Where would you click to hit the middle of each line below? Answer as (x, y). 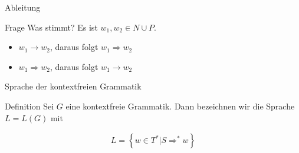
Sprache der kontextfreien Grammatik (73, 86)
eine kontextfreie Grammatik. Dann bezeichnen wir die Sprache (180, 106)
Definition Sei (29, 106)
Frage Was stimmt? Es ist (51, 27)
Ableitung (23, 7)
